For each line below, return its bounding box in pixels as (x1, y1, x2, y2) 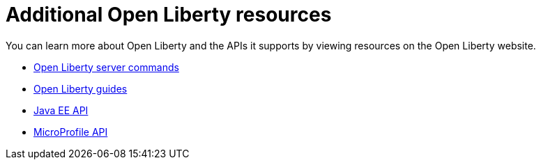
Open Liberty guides (33, 82, 128, 95)
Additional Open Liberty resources (6, 3, 332, 26)
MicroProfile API (33, 125, 108, 138)
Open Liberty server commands (33, 61, 179, 73)
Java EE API (33, 104, 89, 116)
